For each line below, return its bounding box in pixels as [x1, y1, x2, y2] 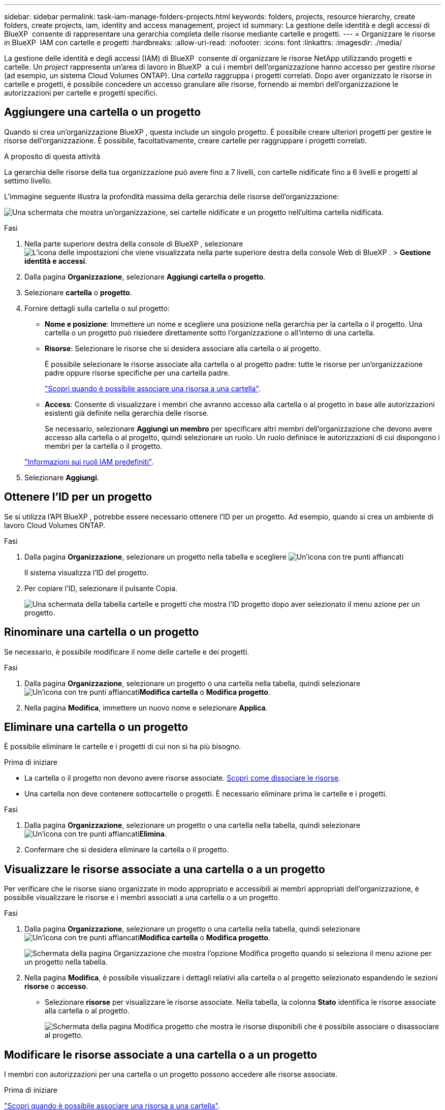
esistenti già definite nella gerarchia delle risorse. [45, 408, 209, 417]
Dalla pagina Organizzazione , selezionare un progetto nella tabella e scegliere [24, 552, 287, 561]
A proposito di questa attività [4, 151, 101, 161]
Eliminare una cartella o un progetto [4, 720, 188, 733]
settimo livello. [4, 176, 52, 185]
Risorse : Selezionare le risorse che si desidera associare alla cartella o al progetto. [45, 344, 322, 353]
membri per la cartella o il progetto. [45, 441, 163, 450]
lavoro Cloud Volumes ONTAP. [4, 520, 106, 530]
